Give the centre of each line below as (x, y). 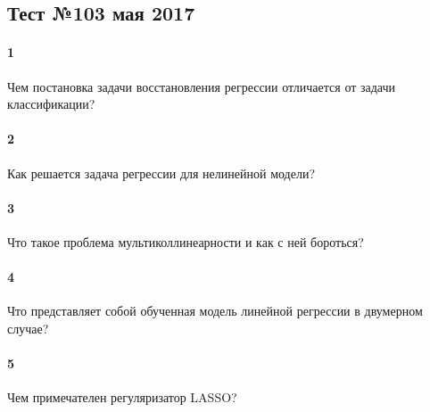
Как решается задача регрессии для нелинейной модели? (161, 173)
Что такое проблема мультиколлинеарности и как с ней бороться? (186, 241)
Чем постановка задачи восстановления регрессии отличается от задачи (202, 86)
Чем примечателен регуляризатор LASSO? (122, 397)
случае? (28, 328)
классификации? (51, 104)
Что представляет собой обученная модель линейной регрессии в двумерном (215, 311)
